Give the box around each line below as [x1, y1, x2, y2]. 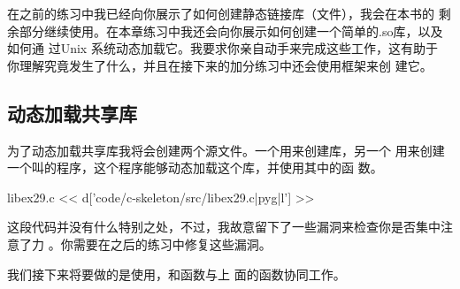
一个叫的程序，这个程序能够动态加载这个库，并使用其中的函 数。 [7, 158, 383, 177]
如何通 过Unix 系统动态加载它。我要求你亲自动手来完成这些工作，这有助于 [7, 39, 438, 57]
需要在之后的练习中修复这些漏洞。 [73, 234, 272, 253]
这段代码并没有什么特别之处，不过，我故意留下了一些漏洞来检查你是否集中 [7, 217, 441, 236]
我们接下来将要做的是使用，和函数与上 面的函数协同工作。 [7, 264, 346, 283]
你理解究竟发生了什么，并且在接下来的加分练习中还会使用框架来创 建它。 [7, 56, 433, 74]
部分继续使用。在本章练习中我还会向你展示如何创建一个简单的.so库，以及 [19, 21, 443, 40]
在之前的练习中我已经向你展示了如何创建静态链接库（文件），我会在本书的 [7, 4, 434, 22]
